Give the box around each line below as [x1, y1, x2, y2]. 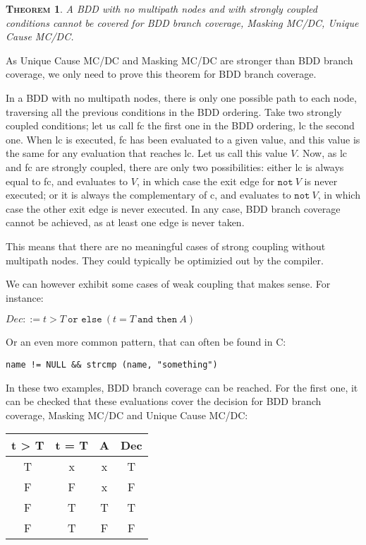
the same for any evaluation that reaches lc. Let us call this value [6, 146, 288, 160]
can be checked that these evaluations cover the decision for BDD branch [6, 394, 322, 409]
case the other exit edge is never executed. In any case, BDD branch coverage [6, 201, 341, 216]
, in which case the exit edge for [136, 173, 274, 188]
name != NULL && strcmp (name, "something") [6, 359, 218, 370]
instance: [6, 290, 44, 305]
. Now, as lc [296, 146, 347, 160]
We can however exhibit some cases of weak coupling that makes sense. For [6, 276, 331, 291]
